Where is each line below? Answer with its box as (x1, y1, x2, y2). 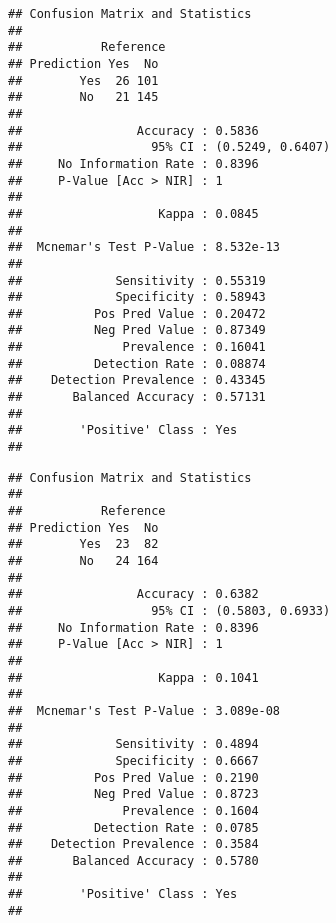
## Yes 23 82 (8, 537, 159, 552)
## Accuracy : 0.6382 (8, 587, 259, 602)
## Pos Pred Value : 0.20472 (8, 306, 266, 321)
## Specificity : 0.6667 (8, 753, 259, 768)
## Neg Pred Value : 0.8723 (8, 787, 259, 802)
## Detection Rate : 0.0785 (8, 820, 259, 835)
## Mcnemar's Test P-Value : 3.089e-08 (8, 703, 281, 718)
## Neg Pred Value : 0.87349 (8, 323, 266, 338)
